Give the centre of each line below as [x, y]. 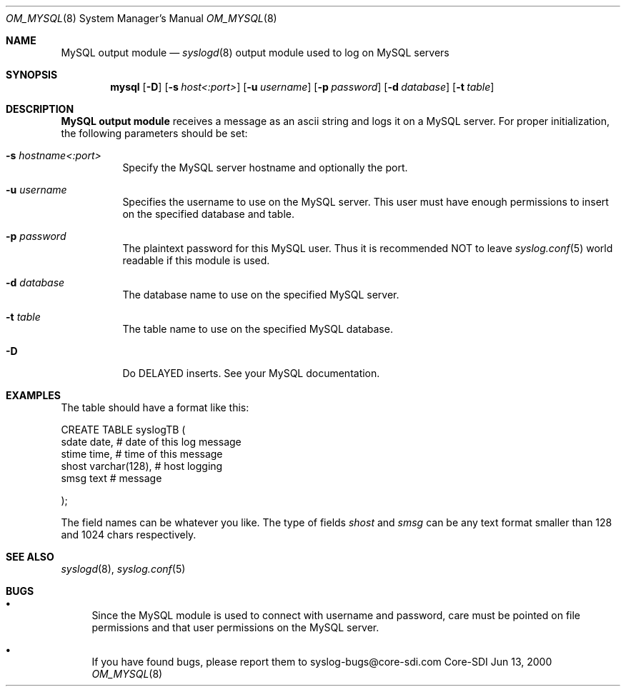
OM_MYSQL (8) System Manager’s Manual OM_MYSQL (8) [141, 18]
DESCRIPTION [40, 109]
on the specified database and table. [209, 214]
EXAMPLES [33, 395]
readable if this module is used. [196, 260]
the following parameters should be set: [154, 133]
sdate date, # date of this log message [151, 442]
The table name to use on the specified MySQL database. [258, 329]
